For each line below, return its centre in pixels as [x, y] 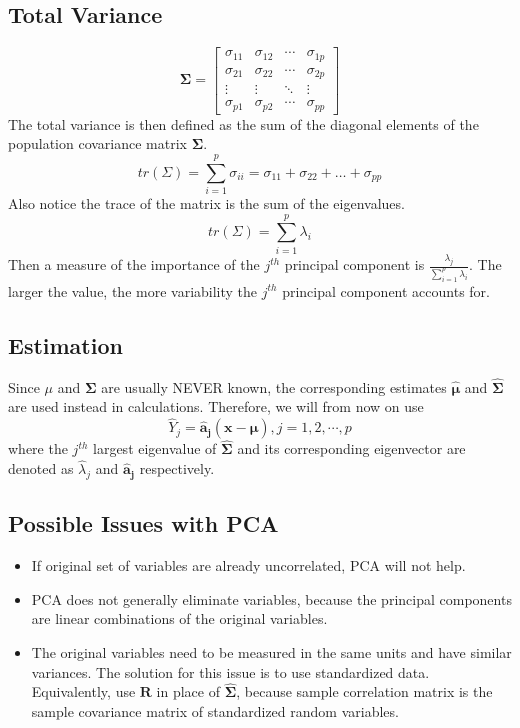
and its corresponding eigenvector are [351, 448]
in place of [188, 691]
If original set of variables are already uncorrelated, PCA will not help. [248, 565]
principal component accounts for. [386, 290]
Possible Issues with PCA [143, 523]
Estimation [65, 344]
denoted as [41, 468]
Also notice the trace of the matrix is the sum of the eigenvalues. [206, 203]
